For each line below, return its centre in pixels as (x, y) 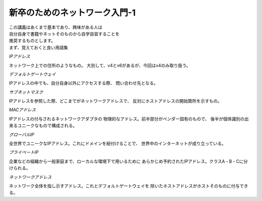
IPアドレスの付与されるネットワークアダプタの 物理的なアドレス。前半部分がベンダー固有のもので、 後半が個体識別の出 (129, 118)
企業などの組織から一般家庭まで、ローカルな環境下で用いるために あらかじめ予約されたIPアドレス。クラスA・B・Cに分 (128, 161)
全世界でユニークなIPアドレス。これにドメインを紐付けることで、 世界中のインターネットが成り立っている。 (117, 144)
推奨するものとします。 (32, 41)
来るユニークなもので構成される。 (43, 126)
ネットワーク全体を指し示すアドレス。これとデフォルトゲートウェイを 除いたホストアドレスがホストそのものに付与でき (129, 186)
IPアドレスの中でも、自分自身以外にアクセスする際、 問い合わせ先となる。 (84, 83)
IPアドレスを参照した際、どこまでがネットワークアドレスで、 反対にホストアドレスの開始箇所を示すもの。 (115, 101)
